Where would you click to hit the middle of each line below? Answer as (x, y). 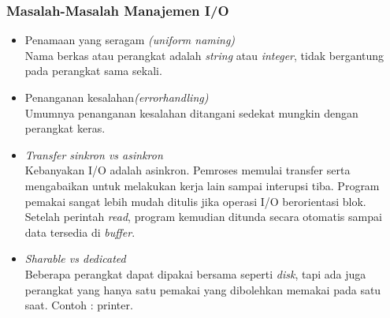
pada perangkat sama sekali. (93, 71)
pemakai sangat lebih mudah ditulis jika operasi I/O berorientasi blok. (195, 201)
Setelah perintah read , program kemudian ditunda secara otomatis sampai (203, 217)
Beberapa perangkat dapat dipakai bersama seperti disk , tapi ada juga (195, 273)
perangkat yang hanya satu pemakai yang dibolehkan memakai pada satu (203, 289)
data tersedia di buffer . (80, 232)
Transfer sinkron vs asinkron (94, 154)
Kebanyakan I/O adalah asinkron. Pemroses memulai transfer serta (188, 170)
